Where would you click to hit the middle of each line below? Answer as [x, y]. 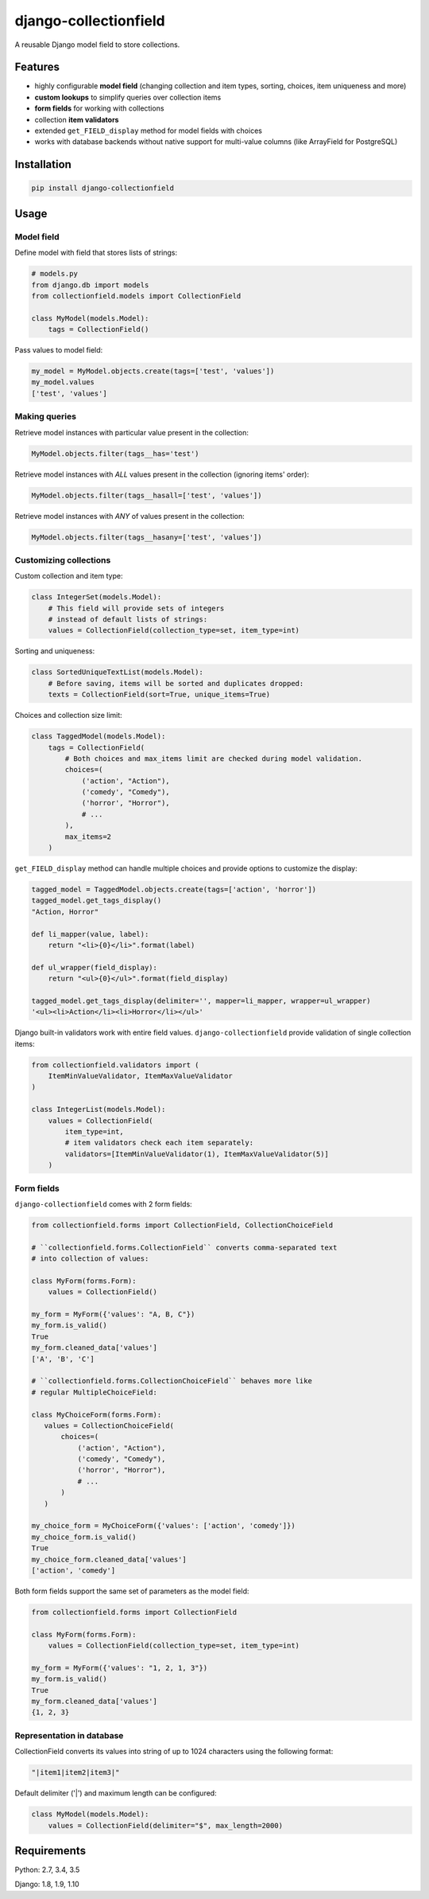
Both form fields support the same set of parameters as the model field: [132, 1591]
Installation [43, 164]
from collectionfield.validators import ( [115, 1065]
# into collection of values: [90, 1259]
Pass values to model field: [59, 350]
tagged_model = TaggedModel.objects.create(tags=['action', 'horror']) [174, 889]
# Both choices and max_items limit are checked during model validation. [214, 758]
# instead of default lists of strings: [128, 620]
